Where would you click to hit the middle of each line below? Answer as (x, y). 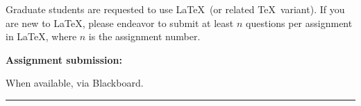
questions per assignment (299, 23)
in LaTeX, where (41, 36)
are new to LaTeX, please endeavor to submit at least (120, 23)
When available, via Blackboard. (75, 83)
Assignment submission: (64, 59)
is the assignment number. (144, 36)
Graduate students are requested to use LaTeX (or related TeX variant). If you (175, 9)
